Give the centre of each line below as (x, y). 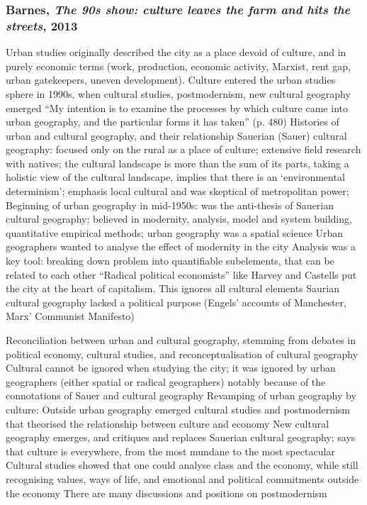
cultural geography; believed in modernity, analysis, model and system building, (179, 219)
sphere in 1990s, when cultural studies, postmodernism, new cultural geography (178, 93)
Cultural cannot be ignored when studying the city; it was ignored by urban (171, 368)
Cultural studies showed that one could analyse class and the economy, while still (182, 465)
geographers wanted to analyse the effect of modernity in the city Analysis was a (181, 246)
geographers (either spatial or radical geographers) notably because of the (166, 381)
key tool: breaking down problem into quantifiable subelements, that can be (170, 261)
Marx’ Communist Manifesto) (70, 316)
